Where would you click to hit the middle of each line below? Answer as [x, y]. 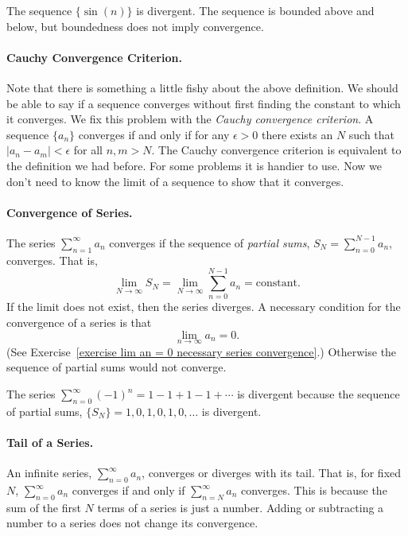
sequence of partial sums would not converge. [117, 367]
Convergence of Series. [70, 212]
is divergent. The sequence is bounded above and [255, 10]
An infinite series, [49, 473]
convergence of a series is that [79, 322]
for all [88, 150]
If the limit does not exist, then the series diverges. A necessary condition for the [204, 307]
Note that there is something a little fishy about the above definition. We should [202, 87]
